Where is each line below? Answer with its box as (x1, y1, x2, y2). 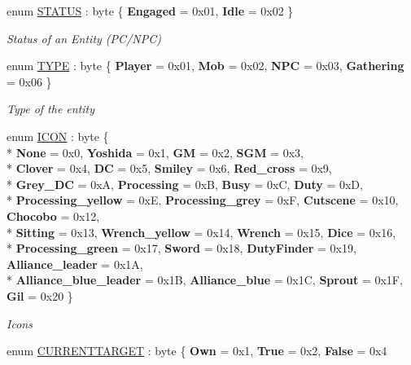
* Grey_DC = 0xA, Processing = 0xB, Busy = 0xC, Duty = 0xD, (7, 175, 363, 192)
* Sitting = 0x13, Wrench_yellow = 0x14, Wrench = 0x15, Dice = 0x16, (7, 223, 396, 240)
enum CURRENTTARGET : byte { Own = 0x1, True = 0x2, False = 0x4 (7, 342, 387, 359)
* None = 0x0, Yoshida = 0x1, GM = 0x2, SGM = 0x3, (7, 143, 304, 161)
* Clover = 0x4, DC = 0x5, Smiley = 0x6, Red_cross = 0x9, (7, 160, 332, 177)
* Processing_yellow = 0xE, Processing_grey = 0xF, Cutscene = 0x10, (7, 191, 399, 209)
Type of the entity (7, 100, 95, 117)
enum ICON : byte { (7, 127, 109, 144)
